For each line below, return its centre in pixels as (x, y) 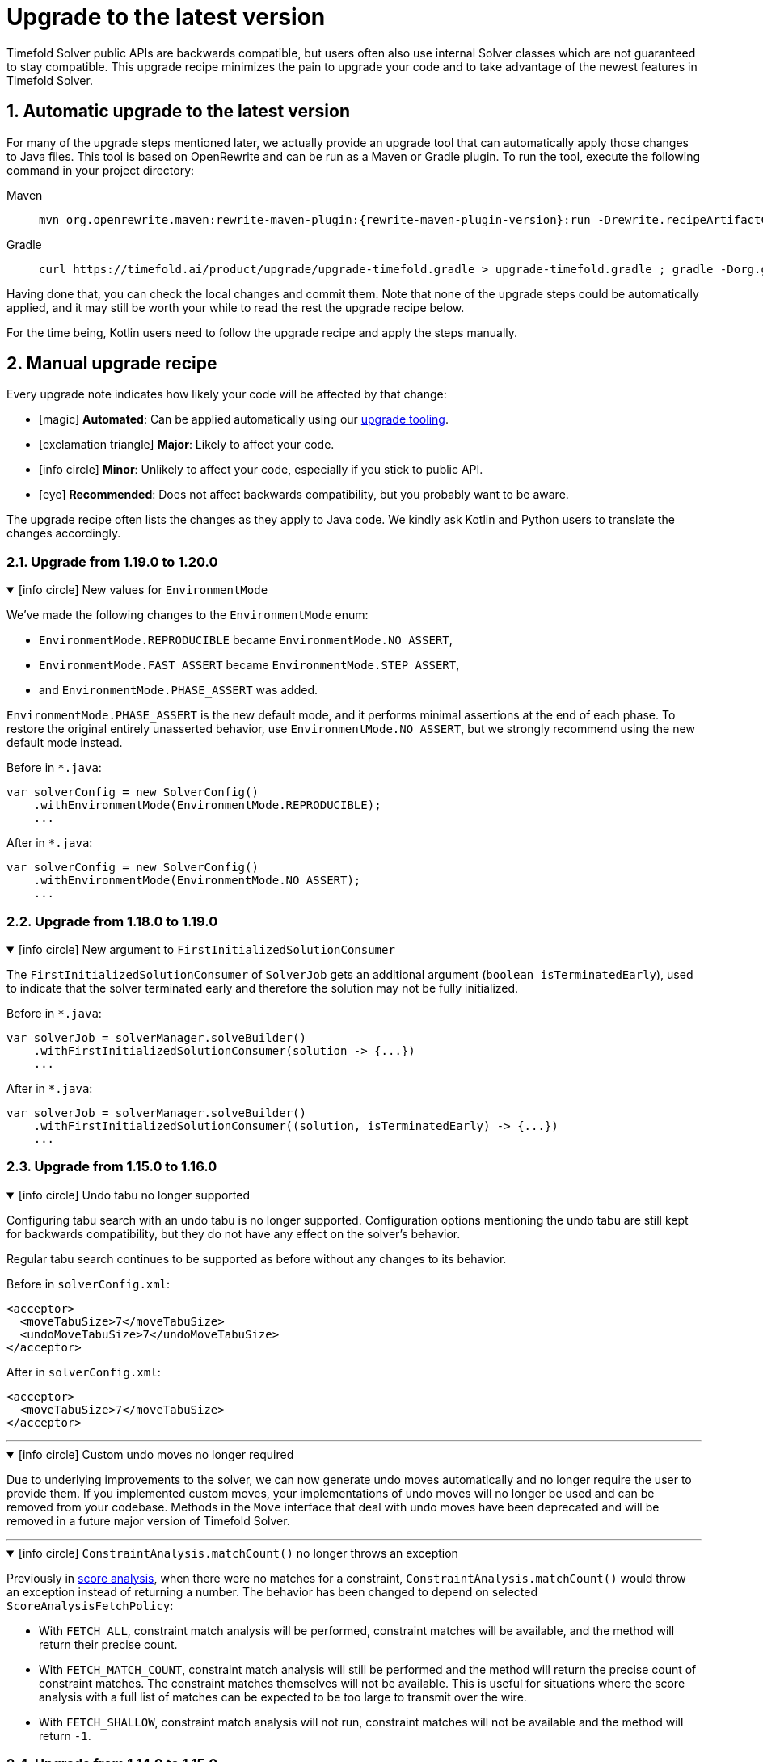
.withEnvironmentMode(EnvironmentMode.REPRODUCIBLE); (207, 805)
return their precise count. (108, 1644)
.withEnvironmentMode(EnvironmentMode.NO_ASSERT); (197, 881)
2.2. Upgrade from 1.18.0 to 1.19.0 (112, 921)
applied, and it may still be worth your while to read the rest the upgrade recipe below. (236, 307)
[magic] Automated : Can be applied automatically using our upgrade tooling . (244, 419)
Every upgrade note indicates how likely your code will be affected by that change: (227, 394)
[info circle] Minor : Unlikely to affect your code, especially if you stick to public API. (261, 470)
